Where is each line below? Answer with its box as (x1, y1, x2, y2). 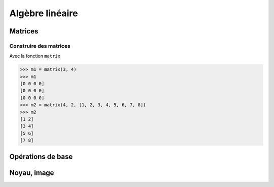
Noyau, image (9, 168, 54, 177)
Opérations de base (9, 152, 73, 161)
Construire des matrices (9, 42, 71, 49)
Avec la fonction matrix (9, 53, 61, 59)
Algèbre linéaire (9, 8, 78, 19)
